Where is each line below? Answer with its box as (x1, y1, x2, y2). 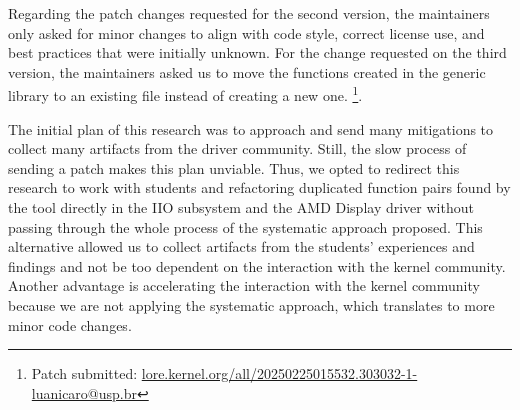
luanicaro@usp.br (31, 382, 137, 403)
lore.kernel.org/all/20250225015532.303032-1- (141, 363, 418, 384)
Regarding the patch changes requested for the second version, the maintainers (8, 3, 490, 23)
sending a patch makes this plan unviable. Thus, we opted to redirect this (8, 157, 460, 178)
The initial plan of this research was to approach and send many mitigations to (8, 118, 494, 139)
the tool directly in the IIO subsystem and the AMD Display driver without (8, 197, 474, 217)
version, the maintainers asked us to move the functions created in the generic (8, 61, 486, 82)
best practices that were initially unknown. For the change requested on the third (8, 42, 507, 63)
